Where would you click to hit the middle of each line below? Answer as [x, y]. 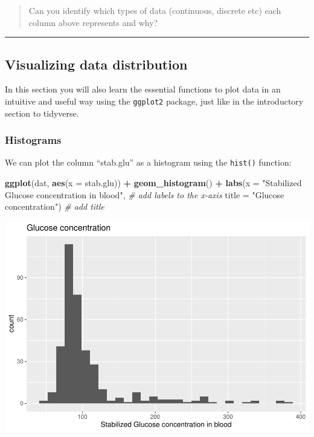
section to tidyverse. [42, 113]
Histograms [33, 140]
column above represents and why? [93, 22]
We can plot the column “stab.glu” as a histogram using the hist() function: [148, 162]
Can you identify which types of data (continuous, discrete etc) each [155, 10]
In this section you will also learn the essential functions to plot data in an [143, 89]
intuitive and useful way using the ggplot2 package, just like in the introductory [154, 101]
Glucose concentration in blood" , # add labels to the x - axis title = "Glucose [145, 194]
